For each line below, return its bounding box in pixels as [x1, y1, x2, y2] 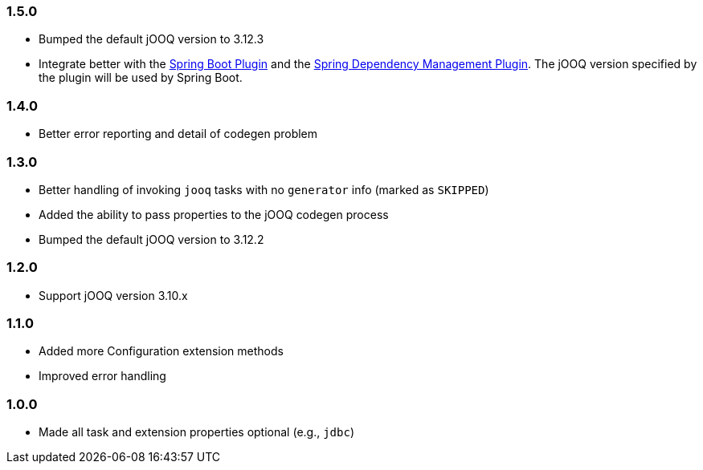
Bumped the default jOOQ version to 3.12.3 [39, 32, 264, 47]
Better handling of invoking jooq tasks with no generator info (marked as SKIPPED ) [39, 182, 489, 197]
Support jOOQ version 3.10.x [39, 288, 188, 302]
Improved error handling [39, 369, 166, 383]
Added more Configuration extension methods [39, 344, 284, 359]
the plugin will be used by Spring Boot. [39, 71, 243, 85]
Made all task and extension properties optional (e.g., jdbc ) [39, 425, 354, 440]
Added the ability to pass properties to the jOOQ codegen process [39, 207, 389, 221]
